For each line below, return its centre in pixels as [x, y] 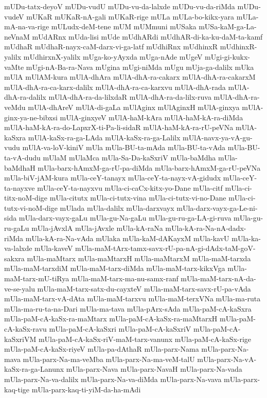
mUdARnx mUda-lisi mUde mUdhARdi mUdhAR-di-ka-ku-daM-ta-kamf [147, 36]
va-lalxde [18, 248]
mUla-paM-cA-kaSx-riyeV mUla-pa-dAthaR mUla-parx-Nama [102, 349]
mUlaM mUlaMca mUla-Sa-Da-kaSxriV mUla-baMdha [129, 157]
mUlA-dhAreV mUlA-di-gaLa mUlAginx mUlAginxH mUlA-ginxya [134, 107]
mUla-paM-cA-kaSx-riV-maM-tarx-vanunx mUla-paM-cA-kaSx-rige [145, 339]
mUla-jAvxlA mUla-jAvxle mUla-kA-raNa [97, 228]
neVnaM [17, 36]
